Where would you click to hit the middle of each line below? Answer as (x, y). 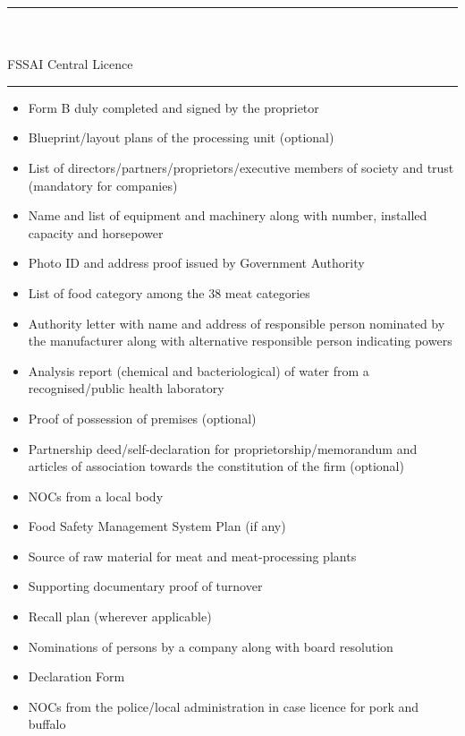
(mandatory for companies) (103, 185)
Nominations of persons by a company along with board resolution (211, 646)
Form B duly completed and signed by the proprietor (173, 107)
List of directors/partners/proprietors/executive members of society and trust (241, 167)
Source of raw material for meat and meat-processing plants (192, 556)
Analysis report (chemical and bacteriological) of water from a (199, 370)
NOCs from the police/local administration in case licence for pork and (224, 706)
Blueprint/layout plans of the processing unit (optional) (181, 137)
